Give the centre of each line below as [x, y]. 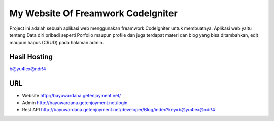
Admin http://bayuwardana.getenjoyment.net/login [75, 103]
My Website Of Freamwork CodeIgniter [93, 13]
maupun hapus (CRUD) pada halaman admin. [57, 43]
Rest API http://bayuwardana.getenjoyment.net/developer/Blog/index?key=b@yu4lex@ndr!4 [118, 109]
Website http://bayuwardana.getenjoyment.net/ [72, 96]
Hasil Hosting [31, 57]
